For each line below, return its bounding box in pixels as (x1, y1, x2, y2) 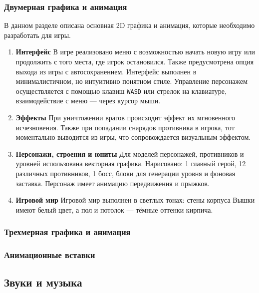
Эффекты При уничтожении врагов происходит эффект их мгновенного (15, 112, 236, 123)
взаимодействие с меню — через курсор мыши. (15, 95, 161, 106)
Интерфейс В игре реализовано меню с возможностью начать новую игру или (15, 46, 255, 57)
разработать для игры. (4, 29, 71, 40)
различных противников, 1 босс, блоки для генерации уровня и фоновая (15, 168, 236, 178)
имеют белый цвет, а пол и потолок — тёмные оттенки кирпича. (15, 204, 213, 215)
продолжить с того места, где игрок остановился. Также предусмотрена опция (15, 56, 254, 66)
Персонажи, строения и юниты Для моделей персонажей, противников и (15, 148, 244, 159)
